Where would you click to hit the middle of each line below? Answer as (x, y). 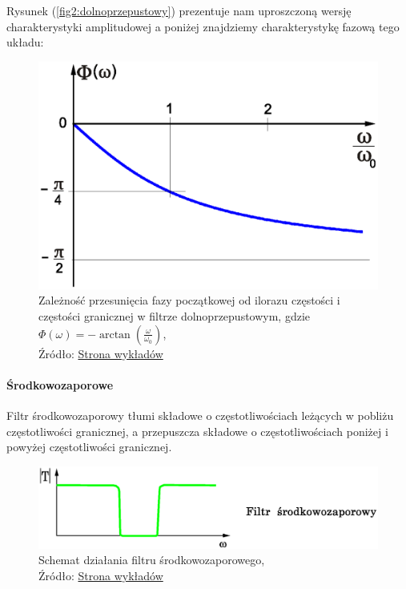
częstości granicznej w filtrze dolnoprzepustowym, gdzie (175, 316)
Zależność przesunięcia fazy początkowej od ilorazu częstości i (189, 300)
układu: (25, 42)
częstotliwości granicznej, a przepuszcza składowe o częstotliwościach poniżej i (197, 431)
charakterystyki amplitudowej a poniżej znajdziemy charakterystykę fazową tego (203, 26)
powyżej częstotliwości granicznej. (89, 447)
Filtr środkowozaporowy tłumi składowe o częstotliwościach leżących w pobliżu (200, 415)
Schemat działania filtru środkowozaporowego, (152, 560)
